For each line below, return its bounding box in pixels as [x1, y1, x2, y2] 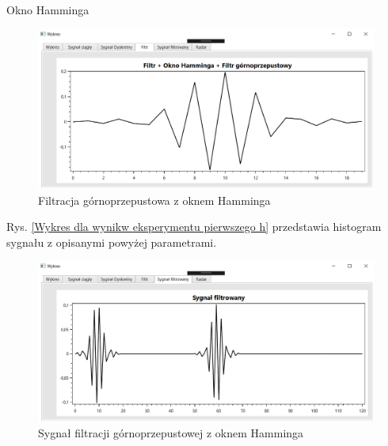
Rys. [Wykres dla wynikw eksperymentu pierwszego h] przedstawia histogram [6, 218, 382, 235]
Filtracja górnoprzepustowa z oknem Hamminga [38, 191, 271, 208]
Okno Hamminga [6, 2, 89, 17]
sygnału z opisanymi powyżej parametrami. [6, 233, 217, 250]
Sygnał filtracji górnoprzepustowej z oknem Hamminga [38, 424, 304, 440]
